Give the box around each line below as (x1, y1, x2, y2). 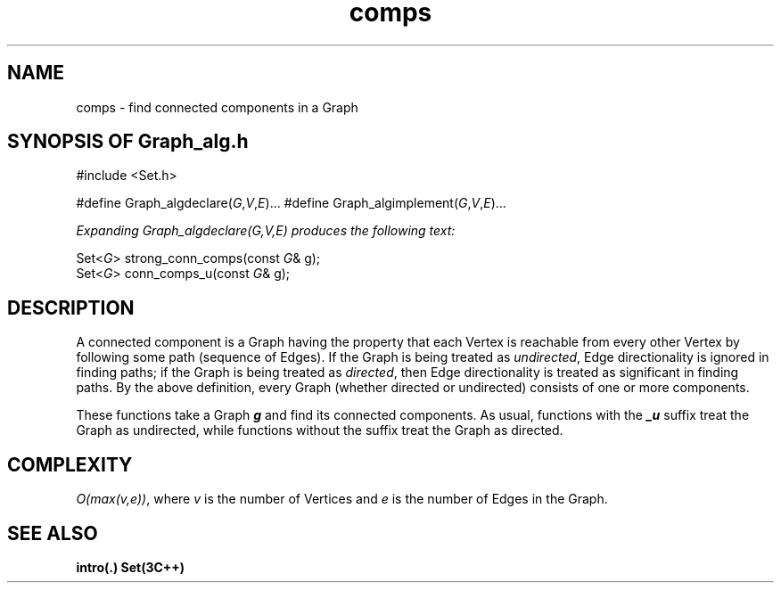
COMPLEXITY (7, 453, 133, 476)
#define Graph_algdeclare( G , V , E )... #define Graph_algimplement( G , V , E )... (76, 195, 506, 211)
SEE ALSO (7, 521, 98, 545)
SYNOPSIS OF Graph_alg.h (7, 130, 249, 153)
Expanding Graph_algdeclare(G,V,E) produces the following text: (76, 223, 456, 239)
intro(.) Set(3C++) (76, 559, 185, 575)
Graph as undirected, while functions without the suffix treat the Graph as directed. (76, 422, 563, 438)
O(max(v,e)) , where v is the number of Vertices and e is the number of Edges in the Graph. (76, 491, 608, 507)
